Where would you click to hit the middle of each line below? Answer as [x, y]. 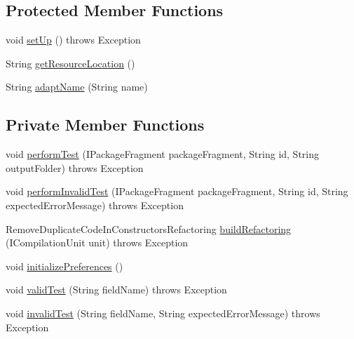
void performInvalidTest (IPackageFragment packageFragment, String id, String [177, 191]
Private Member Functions [105, 125]
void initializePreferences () [64, 266]
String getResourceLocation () [70, 63]
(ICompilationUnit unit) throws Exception [97, 242]
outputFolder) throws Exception [75, 167]
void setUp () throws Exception [73, 40]
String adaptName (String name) [77, 87]
